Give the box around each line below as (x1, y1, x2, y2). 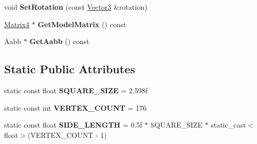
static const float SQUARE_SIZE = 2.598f (4, 85, 148, 95)
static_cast (211, 119, 246, 130)
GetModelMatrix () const (38, 18, 126, 29)
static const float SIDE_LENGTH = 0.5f (4, 119, 142, 130)
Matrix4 (4, 18, 30, 29)
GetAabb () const (29, 36, 89, 47)
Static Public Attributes (4, 61, 135, 77)
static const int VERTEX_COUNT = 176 (4, 102, 146, 113)
